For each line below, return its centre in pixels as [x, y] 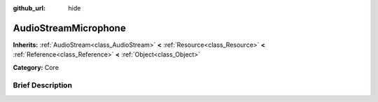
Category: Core [36, 67]
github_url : [29, 8]
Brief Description [43, 85]
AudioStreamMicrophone [69, 28]
